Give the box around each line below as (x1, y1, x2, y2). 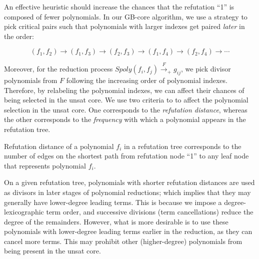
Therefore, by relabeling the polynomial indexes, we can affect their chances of (4, 84, 244, 95)
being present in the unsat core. (4, 245, 101, 256)
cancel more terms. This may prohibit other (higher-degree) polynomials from (4, 235, 242, 246)
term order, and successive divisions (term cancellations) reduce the (46, 206, 253, 217)
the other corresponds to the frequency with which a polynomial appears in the (4, 114, 246, 124)
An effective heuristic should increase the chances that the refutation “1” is (4, 1, 234, 11)
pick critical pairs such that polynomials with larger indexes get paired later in (4, 21, 245, 31)
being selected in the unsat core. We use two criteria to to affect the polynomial (4, 94, 248, 105)
